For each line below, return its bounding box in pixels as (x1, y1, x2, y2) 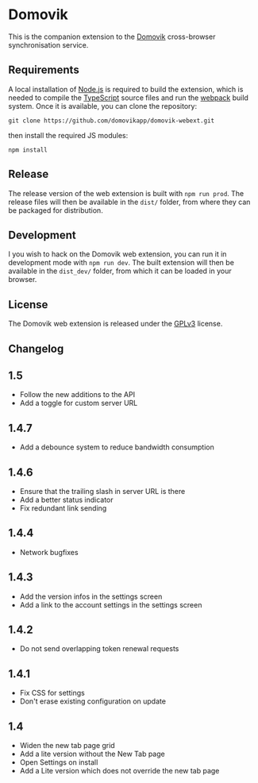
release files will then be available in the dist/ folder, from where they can (8, 197, 251, 206)
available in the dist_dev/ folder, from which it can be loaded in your (8, 266, 232, 276)
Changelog (8, 341, 64, 355)
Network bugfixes (19, 547, 79, 557)
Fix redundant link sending (19, 503, 107, 513)
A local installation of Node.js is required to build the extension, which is (8, 84, 244, 94)
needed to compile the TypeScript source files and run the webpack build (8, 93, 248, 102)
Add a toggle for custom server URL (19, 399, 138, 408)
